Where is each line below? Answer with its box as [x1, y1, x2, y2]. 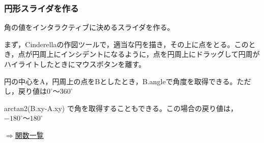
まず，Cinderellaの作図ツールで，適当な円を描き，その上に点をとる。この [4, 39, 249, 49]
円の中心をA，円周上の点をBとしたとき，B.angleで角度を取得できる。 [4, 76, 237, 86]
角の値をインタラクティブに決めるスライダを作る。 [4, 22, 174, 32]
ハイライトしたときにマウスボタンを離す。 [4, 59, 146, 69]
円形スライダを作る [4, 2, 79, 14]
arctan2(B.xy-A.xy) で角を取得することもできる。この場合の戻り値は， [4, 102, 238, 113]
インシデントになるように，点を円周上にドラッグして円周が [61, 49, 260, 59]
